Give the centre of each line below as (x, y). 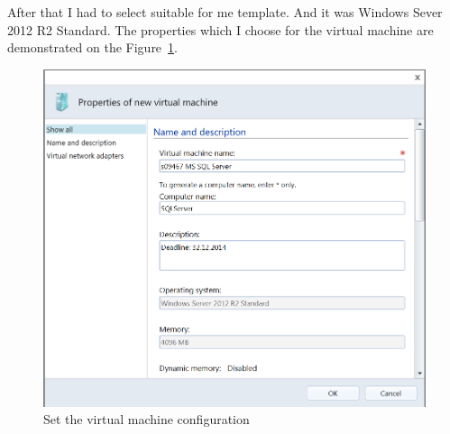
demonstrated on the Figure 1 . (92, 47)
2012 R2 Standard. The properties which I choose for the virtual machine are (220, 29)
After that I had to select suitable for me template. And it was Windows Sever (225, 12)
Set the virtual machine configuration (147, 419)
